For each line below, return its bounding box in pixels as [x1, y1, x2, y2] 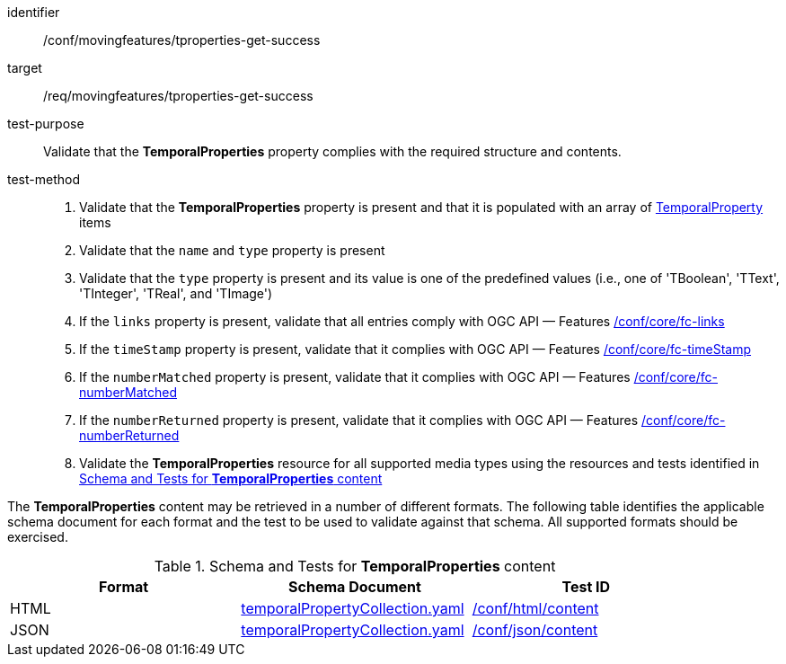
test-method [7, 172, 80, 187]
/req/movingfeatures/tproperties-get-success [43, 88, 314, 103]
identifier [7, 4, 60, 20]
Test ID [561, 578, 611, 596]
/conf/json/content [472, 621, 598, 639]
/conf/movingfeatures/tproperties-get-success [43, 32, 321, 48]
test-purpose [7, 116, 84, 131]
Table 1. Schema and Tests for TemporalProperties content [154, 557, 556, 575]
